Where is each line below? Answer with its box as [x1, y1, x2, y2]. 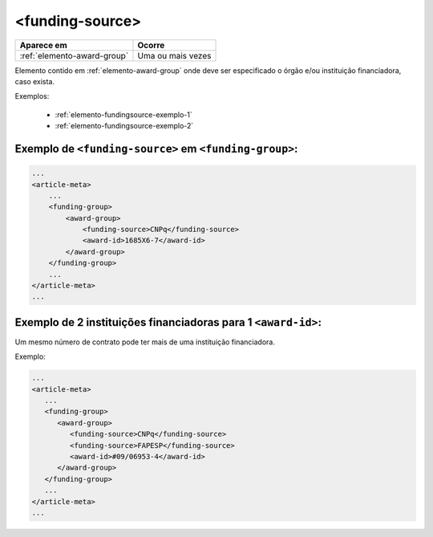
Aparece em [19, 39, 67, 51]
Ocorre [137, 39, 165, 51]
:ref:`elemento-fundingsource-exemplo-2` [55, 121, 194, 131]
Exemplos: [14, 92, 50, 101]
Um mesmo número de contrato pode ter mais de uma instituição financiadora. [14, 337, 276, 347]
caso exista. [14, 76, 55, 86]
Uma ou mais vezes [137, 50, 212, 61]
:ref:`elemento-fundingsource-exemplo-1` [55, 109, 192, 120]
